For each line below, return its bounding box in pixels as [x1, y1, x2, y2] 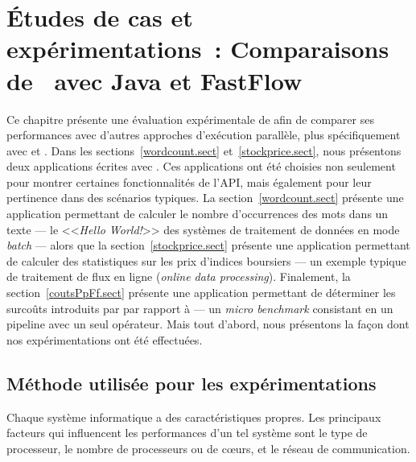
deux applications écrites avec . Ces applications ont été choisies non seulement [6, 158, 396, 175]
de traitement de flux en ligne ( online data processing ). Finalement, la [6, 268, 351, 285]
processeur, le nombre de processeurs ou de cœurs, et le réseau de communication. [6, 439, 410, 456]
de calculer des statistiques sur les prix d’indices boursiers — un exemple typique [6, 252, 406, 269]
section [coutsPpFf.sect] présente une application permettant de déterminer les [6, 284, 396, 301]
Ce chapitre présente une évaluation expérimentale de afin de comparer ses [6, 110, 374, 127]
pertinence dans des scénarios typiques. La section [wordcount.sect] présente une [6, 189, 404, 206]
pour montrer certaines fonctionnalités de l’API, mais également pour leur [6, 173, 372, 190]
